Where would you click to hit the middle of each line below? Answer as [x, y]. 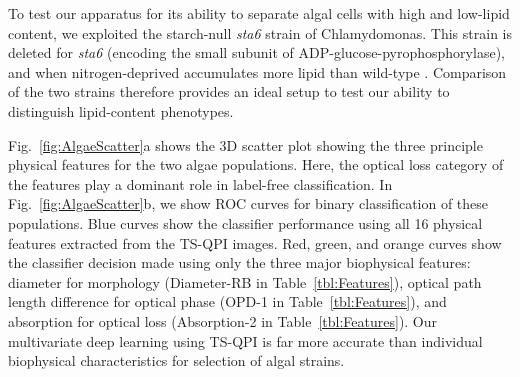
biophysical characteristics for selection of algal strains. [176, 360]
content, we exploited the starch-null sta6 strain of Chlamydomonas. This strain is [260, 32]
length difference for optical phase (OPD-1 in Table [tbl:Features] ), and [227, 301]
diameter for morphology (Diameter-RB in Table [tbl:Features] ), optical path [245, 281]
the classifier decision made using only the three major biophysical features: [239, 262]
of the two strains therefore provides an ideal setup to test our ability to [229, 91]
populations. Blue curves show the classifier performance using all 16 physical [245, 222]
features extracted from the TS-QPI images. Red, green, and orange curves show [255, 242]
